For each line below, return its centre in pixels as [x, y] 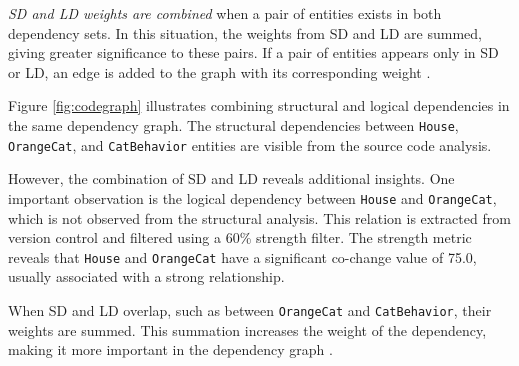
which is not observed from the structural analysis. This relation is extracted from [259, 217]
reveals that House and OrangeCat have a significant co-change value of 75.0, [242, 256]
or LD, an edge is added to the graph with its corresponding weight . [219, 71]
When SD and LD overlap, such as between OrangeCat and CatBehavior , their [250, 309]
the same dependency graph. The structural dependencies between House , [233, 124]
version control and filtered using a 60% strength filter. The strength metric [240, 237]
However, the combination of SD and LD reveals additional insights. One [231, 178]
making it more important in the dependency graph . [170, 349]
